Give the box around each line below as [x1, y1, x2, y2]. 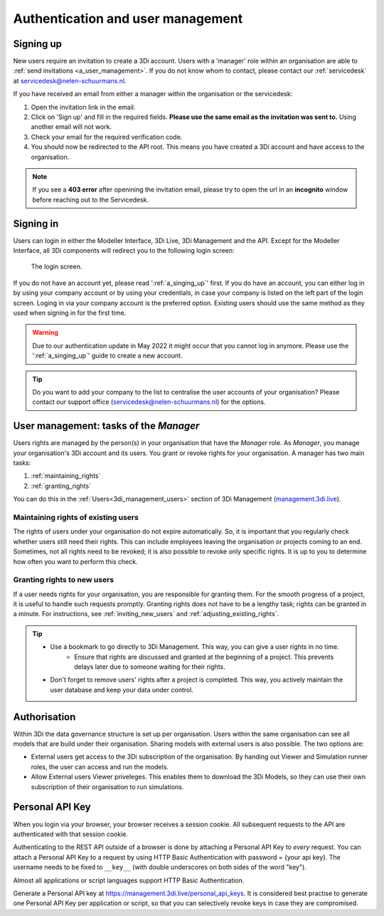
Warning [32, 328, 58, 337]
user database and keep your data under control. [50, 685, 193, 694]
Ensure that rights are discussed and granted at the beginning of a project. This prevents [74, 652, 334, 661]
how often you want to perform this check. [13, 557, 138, 566]
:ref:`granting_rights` [31, 482, 92, 490]
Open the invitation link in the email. [31, 103, 136, 111]
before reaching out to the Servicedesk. [32, 195, 149, 204]
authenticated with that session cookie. [13, 830, 128, 838]
